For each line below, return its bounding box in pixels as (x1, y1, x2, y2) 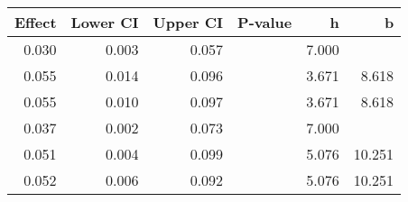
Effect (14, 12, 57, 32)
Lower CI (70, 12, 139, 32)
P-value (237, 12, 292, 32)
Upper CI (153, 12, 224, 32)
